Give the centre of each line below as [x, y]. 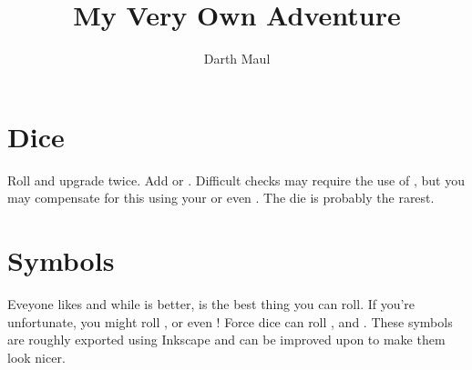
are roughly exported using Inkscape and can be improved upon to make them [226, 340]
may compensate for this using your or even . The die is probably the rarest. [221, 198]
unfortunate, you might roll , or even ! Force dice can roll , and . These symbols [230, 321]
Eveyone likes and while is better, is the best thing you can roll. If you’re [211, 303]
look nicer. [36, 357]
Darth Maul [237, 59]
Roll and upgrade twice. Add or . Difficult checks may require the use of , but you [236, 180]
